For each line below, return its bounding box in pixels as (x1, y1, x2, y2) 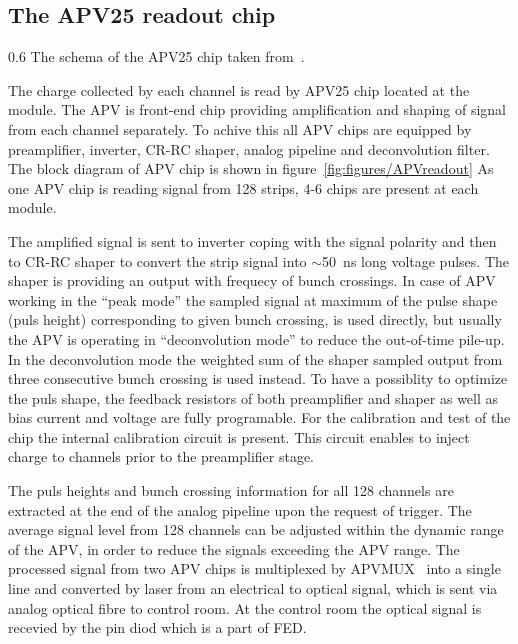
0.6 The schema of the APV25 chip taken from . (8, 46, 305, 67)
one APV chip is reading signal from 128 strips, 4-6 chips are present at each (8, 177, 479, 198)
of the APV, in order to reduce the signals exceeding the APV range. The (8, 538, 460, 559)
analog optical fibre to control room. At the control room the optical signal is (8, 597, 482, 618)
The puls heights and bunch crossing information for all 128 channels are (8, 480, 454, 501)
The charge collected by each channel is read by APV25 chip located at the (8, 79, 470, 100)
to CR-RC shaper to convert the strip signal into (8, 250, 307, 271)
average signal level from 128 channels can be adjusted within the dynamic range (8, 519, 504, 540)
